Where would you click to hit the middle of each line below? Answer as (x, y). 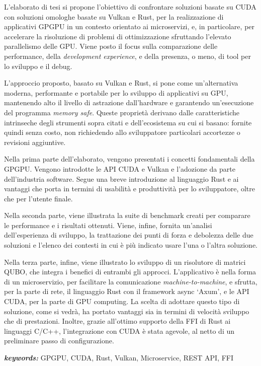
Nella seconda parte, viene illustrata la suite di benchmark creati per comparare (127, 215)
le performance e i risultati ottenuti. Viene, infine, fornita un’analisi (108, 225)
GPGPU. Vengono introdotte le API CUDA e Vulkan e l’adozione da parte (120, 168)
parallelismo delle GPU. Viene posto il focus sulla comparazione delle (111, 46)
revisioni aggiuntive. (35, 142)
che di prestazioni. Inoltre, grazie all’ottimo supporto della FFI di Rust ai (117, 321)
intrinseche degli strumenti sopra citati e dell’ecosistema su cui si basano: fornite (128, 122)
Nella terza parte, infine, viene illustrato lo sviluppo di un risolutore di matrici (125, 262)
